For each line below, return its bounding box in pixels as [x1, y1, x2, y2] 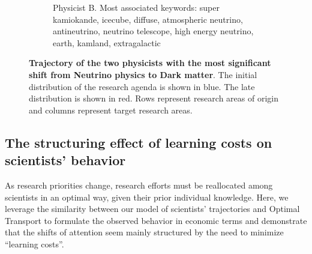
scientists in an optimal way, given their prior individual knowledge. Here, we [5, 190, 289, 203]
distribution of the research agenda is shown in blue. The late [29, 80, 255, 92]
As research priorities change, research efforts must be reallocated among [5, 178, 273, 191]
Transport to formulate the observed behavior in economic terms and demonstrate [5, 214, 307, 226]
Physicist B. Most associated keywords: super [53, 1, 220, 13]
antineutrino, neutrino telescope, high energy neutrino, [53, 25, 254, 37]
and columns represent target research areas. [29, 103, 193, 116]
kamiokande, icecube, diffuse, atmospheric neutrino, [53, 13, 243, 25]
